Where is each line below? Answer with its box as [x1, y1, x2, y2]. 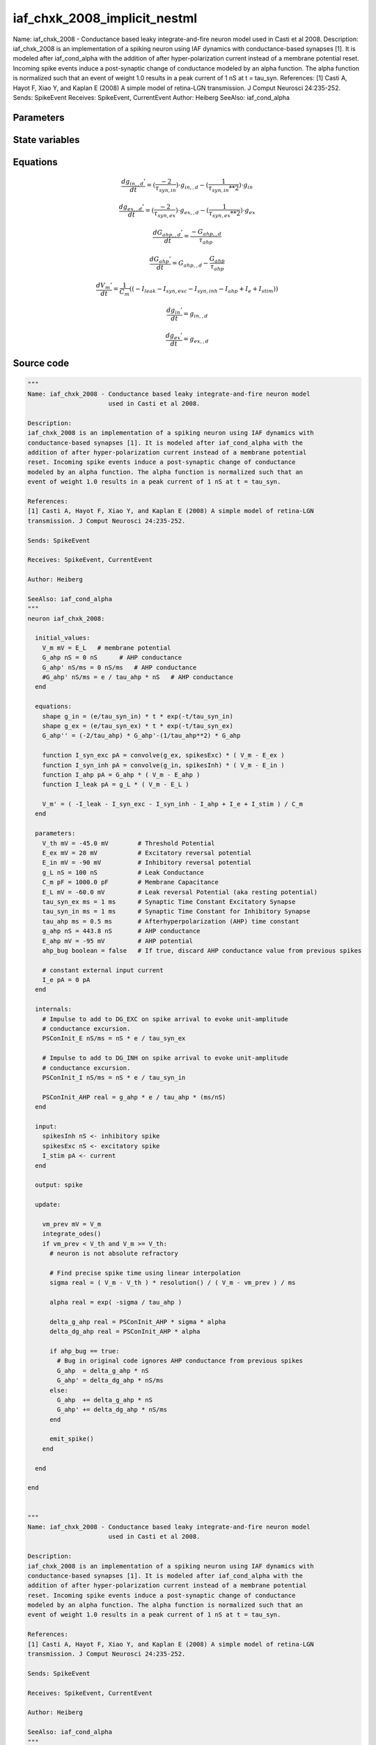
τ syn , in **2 [207, 184, 240, 193]
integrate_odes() [42, 1230, 102, 1238]
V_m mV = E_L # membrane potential [42, 644, 171, 652]
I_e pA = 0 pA [42, 976, 91, 984]
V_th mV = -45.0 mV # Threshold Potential [42, 839, 215, 847]
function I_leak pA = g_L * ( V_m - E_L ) [42, 780, 189, 789]
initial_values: [35, 634, 91, 642]
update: [35, 1201, 61, 1209]
